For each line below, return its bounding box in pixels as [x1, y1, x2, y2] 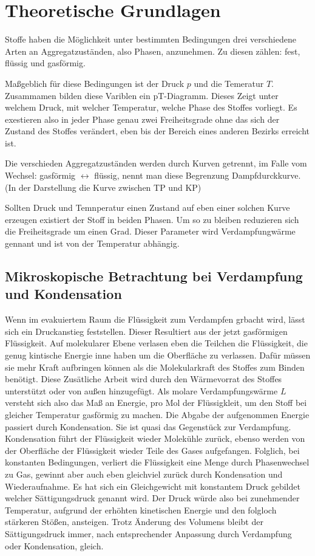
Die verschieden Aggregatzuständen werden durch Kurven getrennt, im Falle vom [5, 157, 307, 170]
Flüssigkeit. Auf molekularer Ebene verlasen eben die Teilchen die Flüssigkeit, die [5, 337, 308, 349]
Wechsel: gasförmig [5, 169, 76, 182]
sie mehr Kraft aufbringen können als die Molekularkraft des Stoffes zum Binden [5, 360, 305, 373]
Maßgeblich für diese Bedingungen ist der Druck [5, 77, 185, 89]
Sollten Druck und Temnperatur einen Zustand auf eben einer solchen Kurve [5, 201, 290, 214]
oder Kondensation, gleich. [5, 539, 104, 552]
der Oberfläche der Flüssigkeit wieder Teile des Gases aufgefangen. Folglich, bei [5, 444, 300, 456]
